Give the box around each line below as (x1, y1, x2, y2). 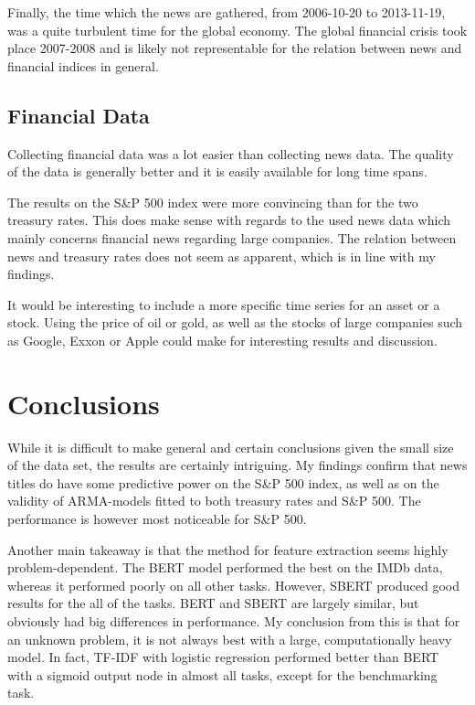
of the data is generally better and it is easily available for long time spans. (7, 162, 427, 181)
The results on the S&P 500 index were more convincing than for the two (7, 192, 418, 211)
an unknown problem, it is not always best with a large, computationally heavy (7, 629, 452, 648)
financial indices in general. (7, 56, 159, 75)
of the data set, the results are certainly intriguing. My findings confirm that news (7, 455, 468, 475)
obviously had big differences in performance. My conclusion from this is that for (7, 611, 460, 630)
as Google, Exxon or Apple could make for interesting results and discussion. (7, 330, 438, 349)
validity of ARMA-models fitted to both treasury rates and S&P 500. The (7, 491, 421, 510)
